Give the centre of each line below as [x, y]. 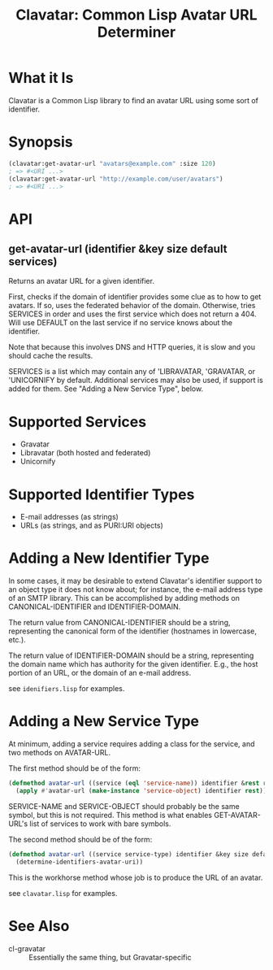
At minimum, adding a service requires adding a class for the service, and [132, 744]
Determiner [136, 32]
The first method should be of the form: [74, 768]
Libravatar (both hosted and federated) [85, 453]
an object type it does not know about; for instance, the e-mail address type [136, 589]
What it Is [41, 78]
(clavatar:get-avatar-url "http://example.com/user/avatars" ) [116, 179]
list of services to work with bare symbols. [100, 824]
